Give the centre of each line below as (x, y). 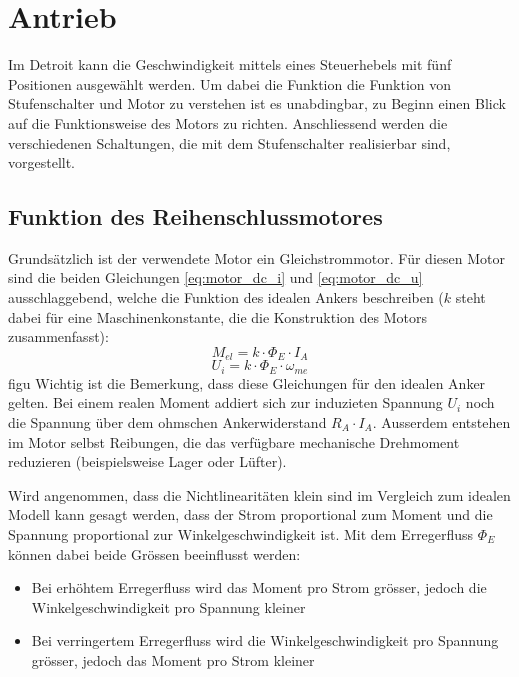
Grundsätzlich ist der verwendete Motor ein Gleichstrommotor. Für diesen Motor (256, 257)
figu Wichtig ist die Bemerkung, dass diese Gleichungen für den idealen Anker (247, 382)
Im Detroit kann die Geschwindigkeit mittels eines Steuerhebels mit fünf (230, 64)
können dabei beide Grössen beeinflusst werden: (154, 553)
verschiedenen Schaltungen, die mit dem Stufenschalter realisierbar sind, (229, 142)
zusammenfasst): (58, 336)
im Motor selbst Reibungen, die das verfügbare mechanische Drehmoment (234, 441)
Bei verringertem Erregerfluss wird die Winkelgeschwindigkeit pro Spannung (265, 640)
